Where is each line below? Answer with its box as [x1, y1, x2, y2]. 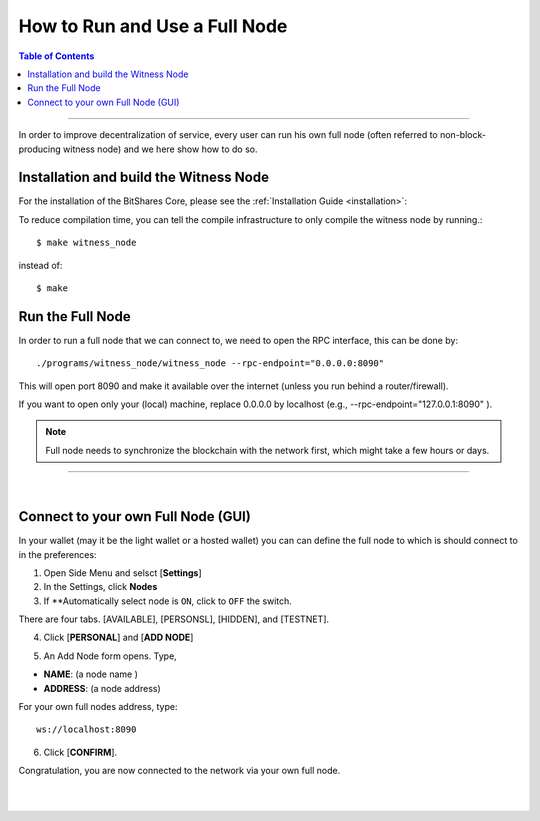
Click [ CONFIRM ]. [43, 746, 118, 758]
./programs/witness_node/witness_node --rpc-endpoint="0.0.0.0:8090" [36, 358, 385, 369]
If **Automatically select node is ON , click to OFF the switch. [43, 595, 292, 607]
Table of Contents [18, 50, 95, 62]
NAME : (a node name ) [43, 668, 139, 680]
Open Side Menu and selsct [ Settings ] [43, 566, 202, 579]
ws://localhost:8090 [36, 724, 137, 735]
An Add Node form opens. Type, [43, 650, 177, 662]
